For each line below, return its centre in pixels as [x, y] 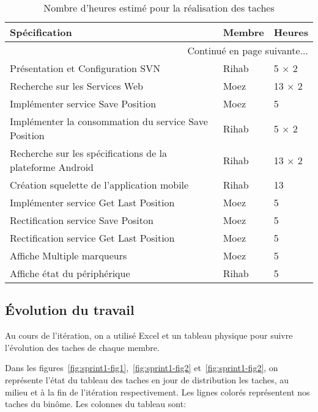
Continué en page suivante [244, 50]
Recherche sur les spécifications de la [89, 153]
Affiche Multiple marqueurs [68, 255]
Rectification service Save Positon [82, 220]
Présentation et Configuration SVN [85, 68]
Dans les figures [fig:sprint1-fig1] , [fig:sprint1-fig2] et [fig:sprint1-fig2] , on [142, 368]
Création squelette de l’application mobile [99, 185]
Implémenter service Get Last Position [92, 202]
